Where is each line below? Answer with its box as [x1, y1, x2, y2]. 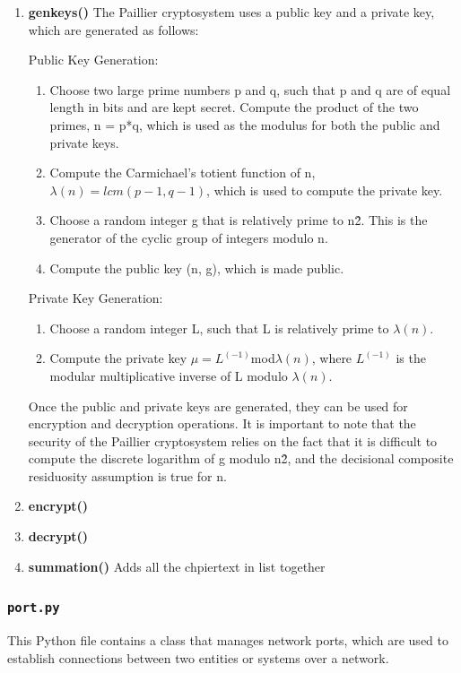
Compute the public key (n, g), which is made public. [49, 258, 344, 277]
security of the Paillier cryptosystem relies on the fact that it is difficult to [28, 431, 438, 450]
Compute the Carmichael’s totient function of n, [49, 163, 316, 182]
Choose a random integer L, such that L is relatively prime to [49, 318, 389, 337]
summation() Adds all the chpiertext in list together [28, 557, 326, 575]
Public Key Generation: [28, 50, 159, 69]
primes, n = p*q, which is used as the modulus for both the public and [49, 115, 440, 134]
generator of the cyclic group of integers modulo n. [49, 228, 328, 246]
